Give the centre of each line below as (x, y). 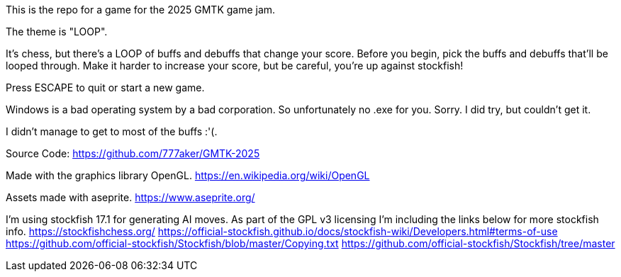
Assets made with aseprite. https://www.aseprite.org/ (130, 197)
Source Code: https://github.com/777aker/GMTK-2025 (133, 153)
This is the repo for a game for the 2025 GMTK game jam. (141, 10)
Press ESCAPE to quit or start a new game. (105, 87)
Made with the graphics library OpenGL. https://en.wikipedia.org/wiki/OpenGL (188, 175)
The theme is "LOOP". (57, 32)
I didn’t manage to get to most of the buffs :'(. (112, 131)
